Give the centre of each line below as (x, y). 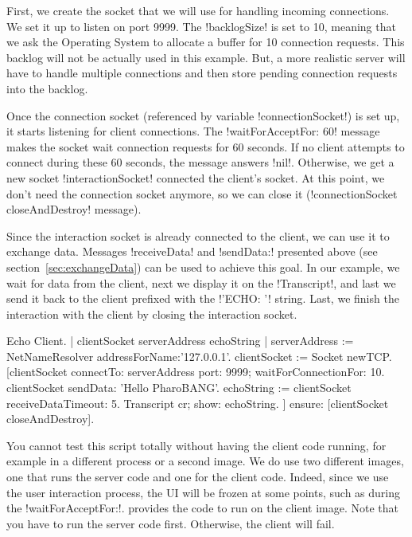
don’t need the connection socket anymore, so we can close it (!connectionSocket (202, 193)
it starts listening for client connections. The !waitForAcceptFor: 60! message (193, 131)
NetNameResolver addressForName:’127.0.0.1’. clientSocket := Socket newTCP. (199, 356)
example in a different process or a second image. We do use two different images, (205, 461)
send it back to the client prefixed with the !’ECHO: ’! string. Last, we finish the (203, 298)
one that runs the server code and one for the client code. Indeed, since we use (198, 477)
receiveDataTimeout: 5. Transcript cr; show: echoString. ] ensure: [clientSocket (198, 403)
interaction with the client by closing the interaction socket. (152, 314)
